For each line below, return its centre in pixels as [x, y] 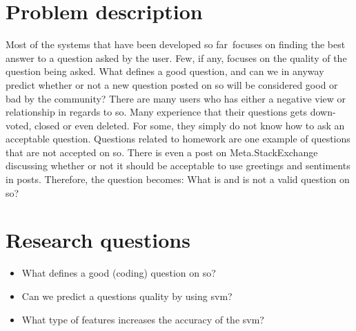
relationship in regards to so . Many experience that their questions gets [157, 112]
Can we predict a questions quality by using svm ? [127, 296]
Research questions [98, 240]
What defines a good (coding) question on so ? [119, 273]
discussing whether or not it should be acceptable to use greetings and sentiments [178, 165]
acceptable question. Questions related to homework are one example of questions [178, 139]
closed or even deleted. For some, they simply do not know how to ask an [189, 125]
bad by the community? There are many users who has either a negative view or [176, 98]
